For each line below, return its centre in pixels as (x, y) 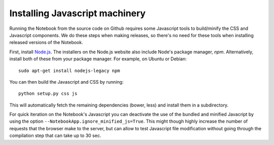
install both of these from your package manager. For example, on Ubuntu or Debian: (98, 59)
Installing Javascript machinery (77, 13)
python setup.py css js (48, 94)
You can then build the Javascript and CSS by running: (66, 82)
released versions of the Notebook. (46, 43)
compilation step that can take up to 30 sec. (55, 136)
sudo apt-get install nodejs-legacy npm (69, 70)
